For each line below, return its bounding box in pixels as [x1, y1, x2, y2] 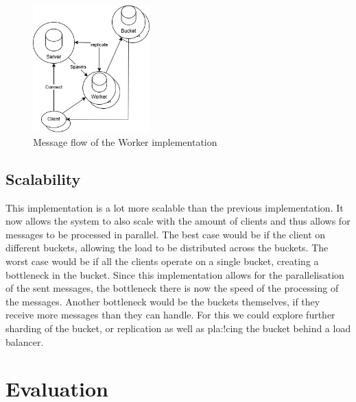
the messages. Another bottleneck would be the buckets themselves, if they [5, 294, 320, 308]
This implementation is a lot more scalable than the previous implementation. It [5, 200, 344, 214]
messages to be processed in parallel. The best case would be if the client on [5, 227, 326, 241]
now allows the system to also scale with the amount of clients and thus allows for [5, 214, 351, 228]
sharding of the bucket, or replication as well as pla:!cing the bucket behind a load [5, 321, 351, 335]
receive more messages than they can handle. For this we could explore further [5, 307, 335, 322]
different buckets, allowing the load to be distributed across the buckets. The [5, 240, 329, 255]
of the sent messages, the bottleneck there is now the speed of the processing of [5, 281, 339, 295]
